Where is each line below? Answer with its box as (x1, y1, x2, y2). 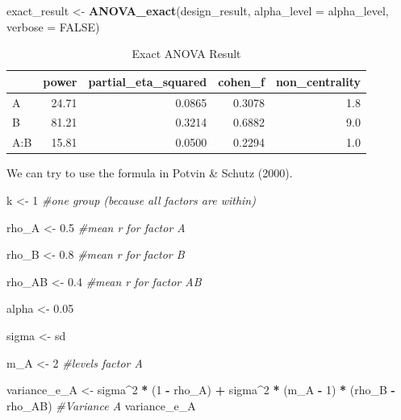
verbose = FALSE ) (6, 18, 100, 35)
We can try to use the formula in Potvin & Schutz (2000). (6, 164, 293, 181)
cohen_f (218, 73, 265, 89)
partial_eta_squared (88, 73, 207, 89)
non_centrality (275, 73, 361, 89)
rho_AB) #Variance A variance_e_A (6, 397, 196, 414)
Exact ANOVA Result (132, 45, 241, 62)
